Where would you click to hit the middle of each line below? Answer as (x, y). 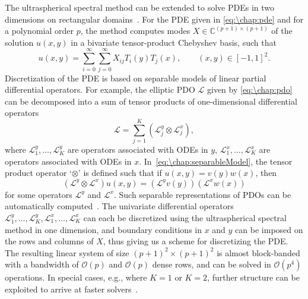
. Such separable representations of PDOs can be (202, 194)
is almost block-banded (258, 252)
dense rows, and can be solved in (212, 264)
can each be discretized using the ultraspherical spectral (185, 217)
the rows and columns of (49, 241)
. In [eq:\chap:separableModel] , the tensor (216, 161)
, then (266, 173)
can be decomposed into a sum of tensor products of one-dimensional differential (151, 101)
